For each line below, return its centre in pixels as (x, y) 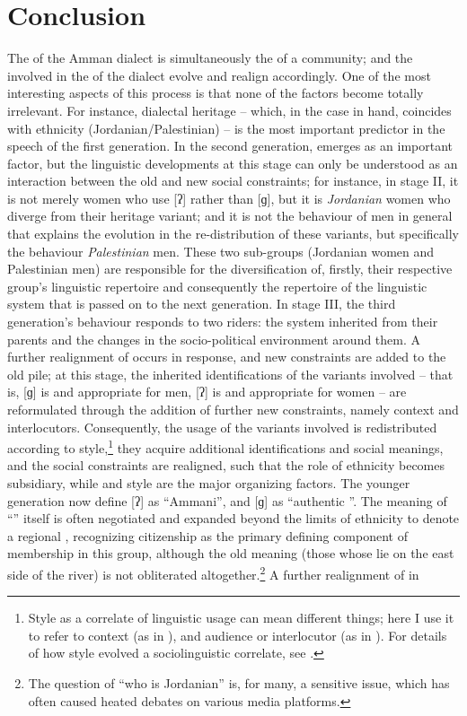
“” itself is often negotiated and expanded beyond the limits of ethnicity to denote (233, 518)
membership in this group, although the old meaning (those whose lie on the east (231, 553)
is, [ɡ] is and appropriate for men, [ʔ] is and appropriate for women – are (207, 392)
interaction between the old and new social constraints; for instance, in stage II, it (233, 181)
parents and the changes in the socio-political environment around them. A (214, 339)
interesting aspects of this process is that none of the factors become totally (216, 93)
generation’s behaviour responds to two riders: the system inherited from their (223, 322)
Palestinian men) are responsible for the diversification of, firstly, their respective (230, 269)
